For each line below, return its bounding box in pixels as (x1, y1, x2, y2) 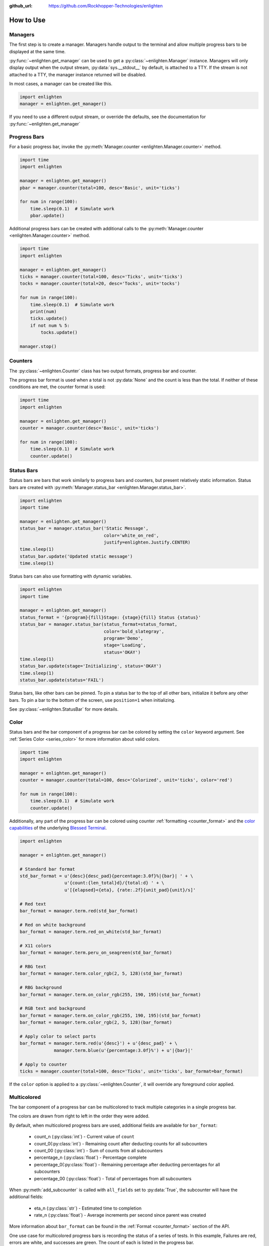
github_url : (9, 3, 32, 8)
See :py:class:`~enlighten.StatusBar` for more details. (9, 706, 119, 712)
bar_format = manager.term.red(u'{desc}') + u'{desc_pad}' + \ (19, 1041, 178, 1046)
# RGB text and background (19, 1006, 86, 1011)
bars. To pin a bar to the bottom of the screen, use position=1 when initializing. (9, 697, 175, 703)
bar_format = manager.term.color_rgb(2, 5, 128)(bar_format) (19, 1020, 172, 1025)
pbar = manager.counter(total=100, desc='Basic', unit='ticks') (19, 185, 180, 190)
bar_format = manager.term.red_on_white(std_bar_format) (19, 929, 162, 934)
